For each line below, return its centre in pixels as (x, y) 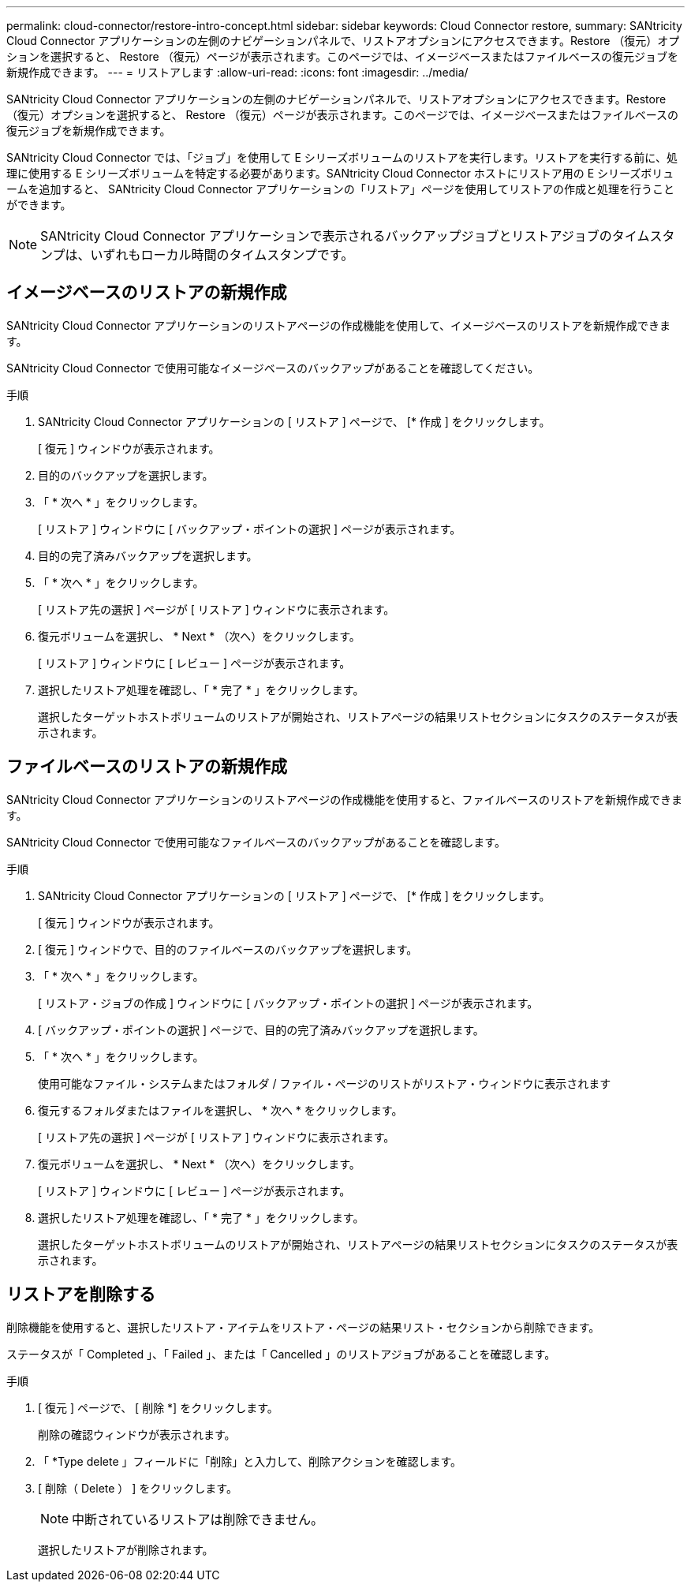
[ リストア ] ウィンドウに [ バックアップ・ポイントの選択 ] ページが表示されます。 (250, 529)
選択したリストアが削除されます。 (126, 1549)
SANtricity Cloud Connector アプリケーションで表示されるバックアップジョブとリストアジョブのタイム (345, 236)
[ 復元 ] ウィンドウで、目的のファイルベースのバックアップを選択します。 (228, 949)
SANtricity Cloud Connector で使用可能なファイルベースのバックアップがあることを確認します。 (256, 842)
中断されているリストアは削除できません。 (198, 1519)
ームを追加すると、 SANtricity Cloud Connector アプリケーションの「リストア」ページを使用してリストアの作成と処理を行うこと (340, 189)
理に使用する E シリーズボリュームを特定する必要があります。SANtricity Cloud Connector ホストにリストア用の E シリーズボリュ (340, 173)
